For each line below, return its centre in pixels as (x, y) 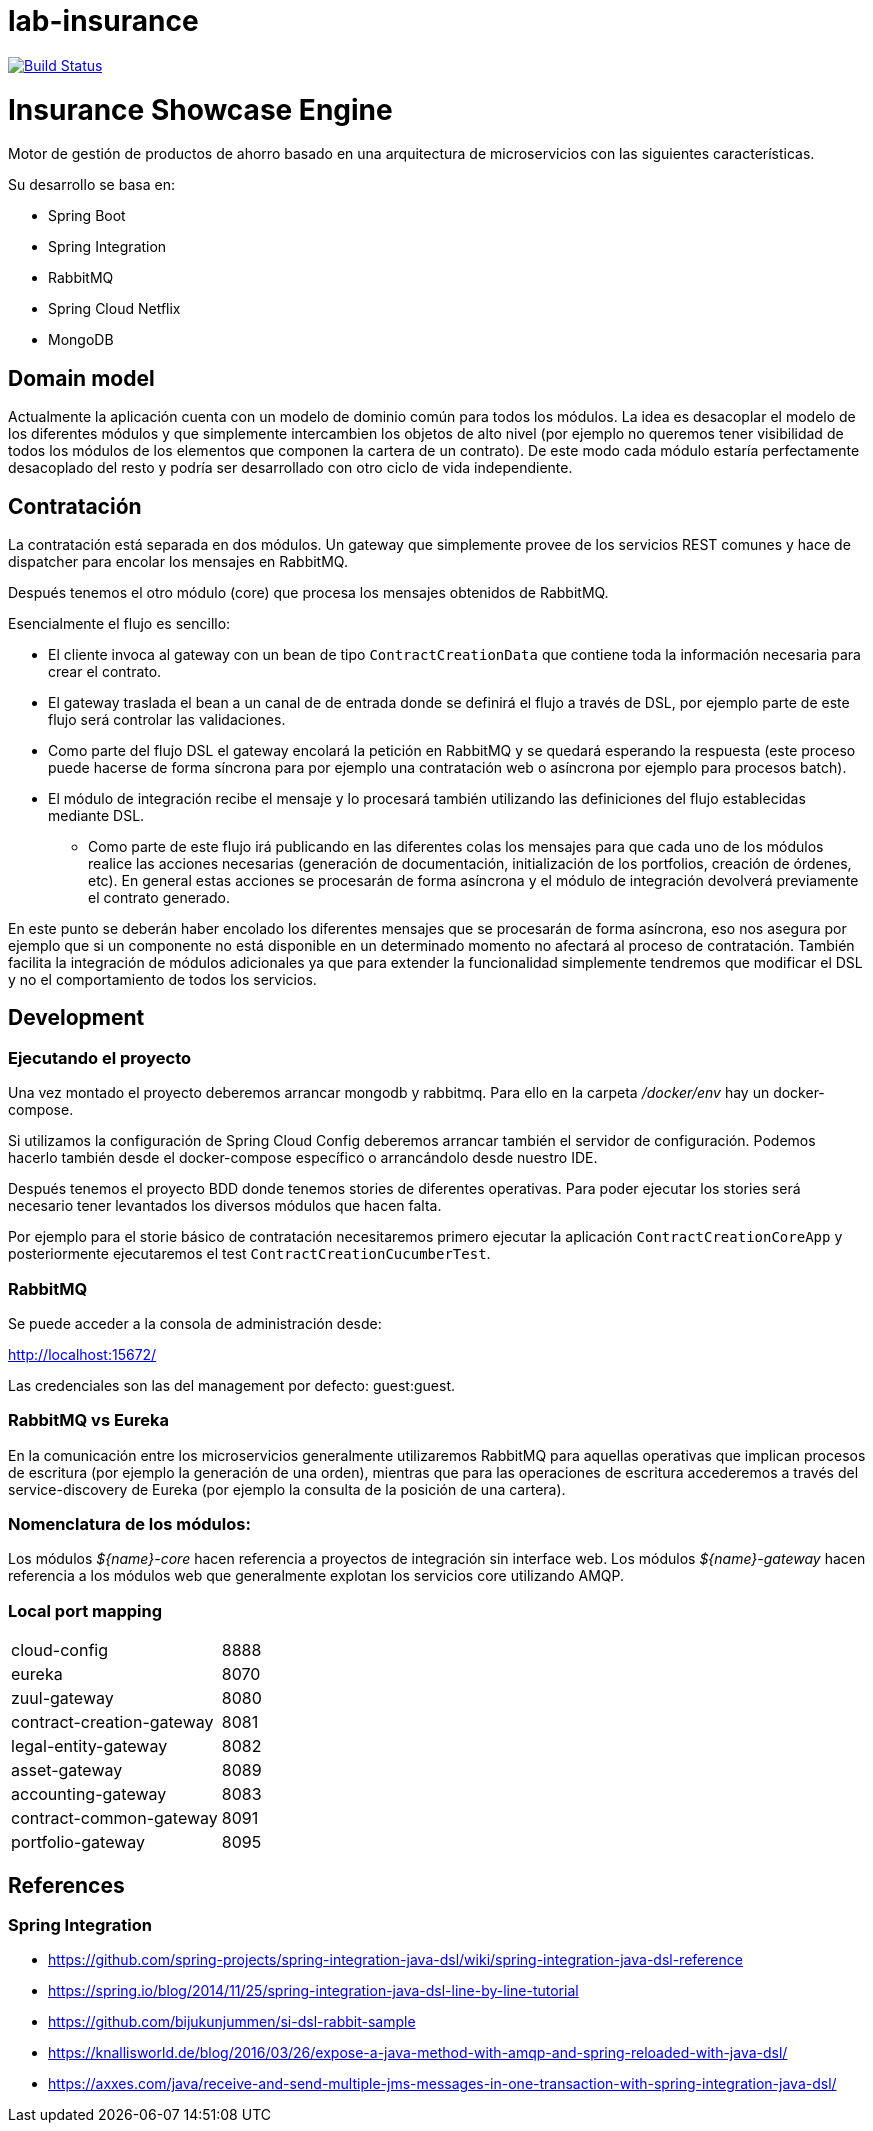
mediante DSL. (96, 815)
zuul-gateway (62, 1698)
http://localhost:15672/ (82, 1354)
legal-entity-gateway (89, 1746)
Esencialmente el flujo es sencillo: (119, 623)
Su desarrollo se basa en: (91, 185)
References (66, 1885)
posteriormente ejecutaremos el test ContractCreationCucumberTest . (249, 1254)
